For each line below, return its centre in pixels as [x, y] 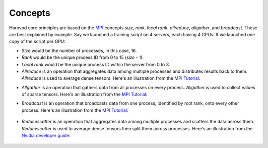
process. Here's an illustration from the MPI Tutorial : [75, 110]
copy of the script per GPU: [37, 42]
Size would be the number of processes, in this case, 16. [79, 50]
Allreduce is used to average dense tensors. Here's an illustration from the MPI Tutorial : [111, 78]
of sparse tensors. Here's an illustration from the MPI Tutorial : [85, 95]
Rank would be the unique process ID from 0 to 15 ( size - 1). [83, 57]
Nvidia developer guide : [46, 136]
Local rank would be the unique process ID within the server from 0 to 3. [96, 64]
